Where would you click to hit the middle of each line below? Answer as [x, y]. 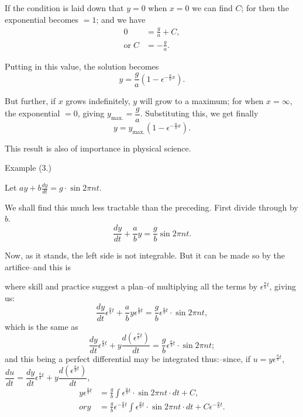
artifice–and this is [38, 266]
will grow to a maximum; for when [202, 101]
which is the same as [42, 326]
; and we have [121, 19]
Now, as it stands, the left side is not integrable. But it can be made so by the [145, 255]
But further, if [30, 101]
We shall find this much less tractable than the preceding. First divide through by [151, 207]
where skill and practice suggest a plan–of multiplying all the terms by [131, 286]
